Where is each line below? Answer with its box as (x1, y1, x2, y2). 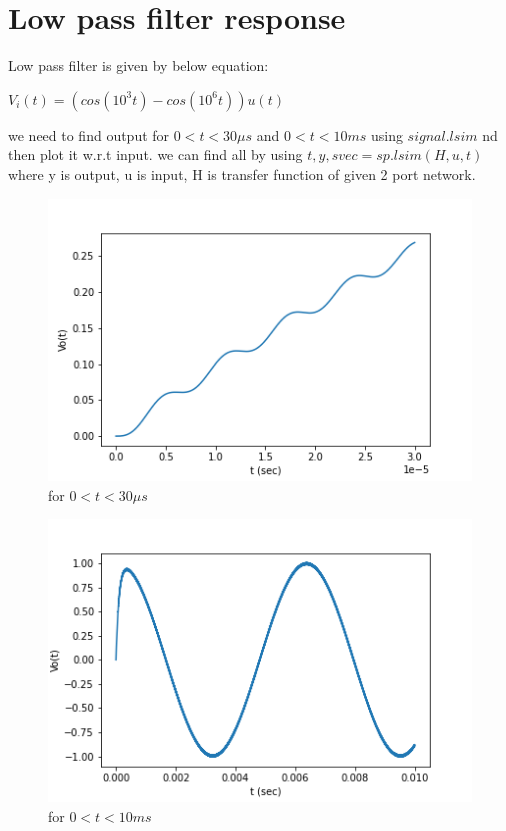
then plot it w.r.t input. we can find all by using (8, 144, 303, 165)
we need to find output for (8, 124, 170, 145)
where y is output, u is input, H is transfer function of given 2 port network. (8, 163, 476, 184)
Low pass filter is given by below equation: (8, 55, 269, 76)
